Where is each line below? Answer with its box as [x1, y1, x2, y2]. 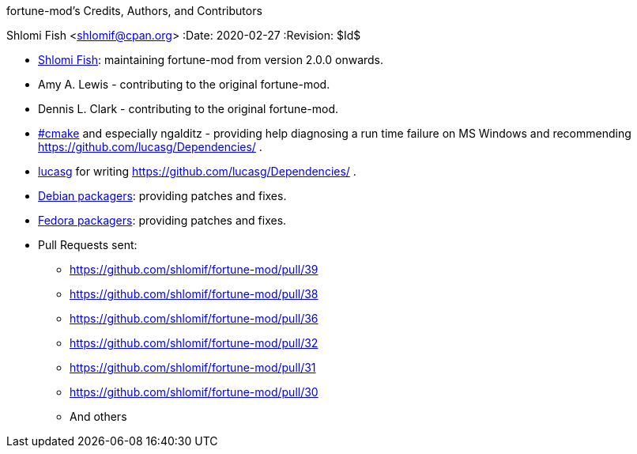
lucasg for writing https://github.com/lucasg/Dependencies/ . [38, 165, 356, 178]
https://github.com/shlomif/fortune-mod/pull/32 [70, 336, 318, 350]
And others [70, 410, 127, 423]
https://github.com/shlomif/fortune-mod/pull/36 [70, 312, 318, 325]
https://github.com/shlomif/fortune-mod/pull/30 [70, 385, 318, 399]
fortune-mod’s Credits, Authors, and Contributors [6, 4, 262, 17]
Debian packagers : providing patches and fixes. [38, 189, 287, 202]
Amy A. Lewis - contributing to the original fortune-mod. [38, 78, 330, 91]
